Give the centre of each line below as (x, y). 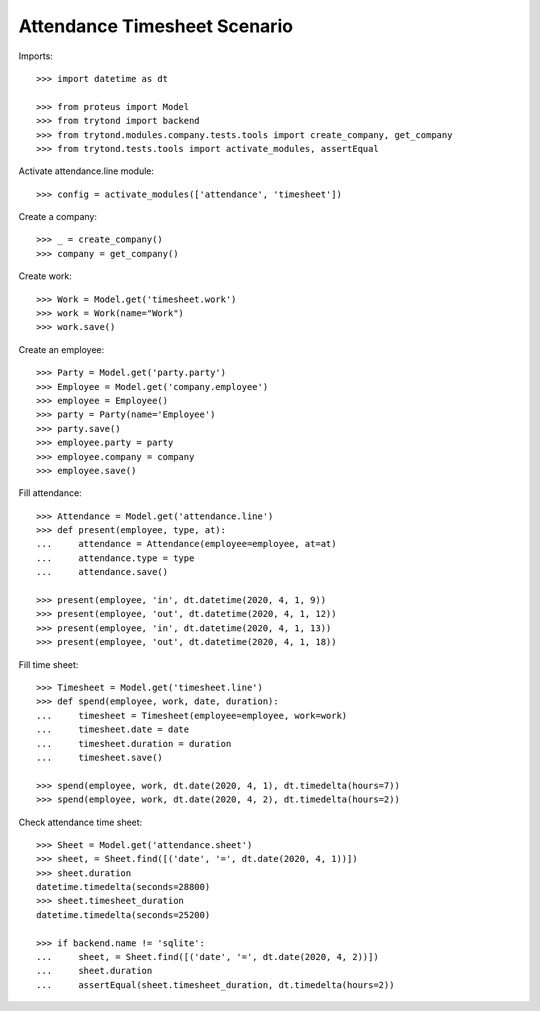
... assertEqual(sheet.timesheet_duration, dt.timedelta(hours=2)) (215, 984)
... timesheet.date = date (113, 729)
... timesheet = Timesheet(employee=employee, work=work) (192, 715)
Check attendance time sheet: (80, 822)
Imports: (36, 56)
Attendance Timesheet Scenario (156, 26)
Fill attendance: (50, 493)
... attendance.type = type (115, 558)
